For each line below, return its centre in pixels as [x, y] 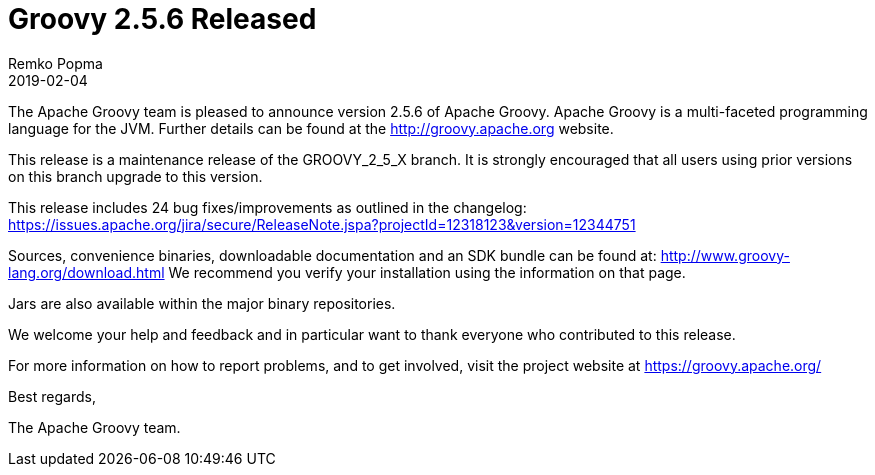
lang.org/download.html [86, 272]
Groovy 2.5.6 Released [162, 19]
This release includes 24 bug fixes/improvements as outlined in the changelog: [267, 207]
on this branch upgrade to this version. [135, 176]
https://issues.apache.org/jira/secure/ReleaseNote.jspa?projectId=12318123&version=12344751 [322, 224]
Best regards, [52, 396]
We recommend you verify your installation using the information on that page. [427, 272]
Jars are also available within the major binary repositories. [202, 303]
